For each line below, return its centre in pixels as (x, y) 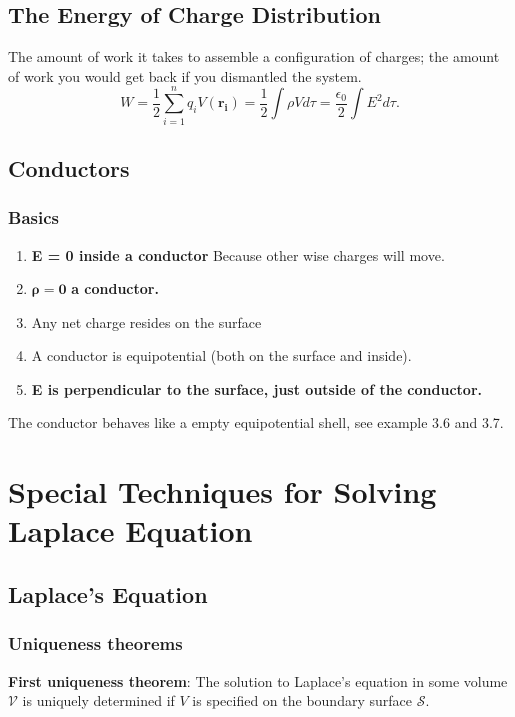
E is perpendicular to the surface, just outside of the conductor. (256, 388)
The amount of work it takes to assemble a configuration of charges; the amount (254, 56)
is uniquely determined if (98, 700)
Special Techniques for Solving (222, 491)
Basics (33, 217)
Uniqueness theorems (95, 643)
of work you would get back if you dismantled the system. (185, 75)
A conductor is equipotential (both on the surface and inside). (221, 355)
